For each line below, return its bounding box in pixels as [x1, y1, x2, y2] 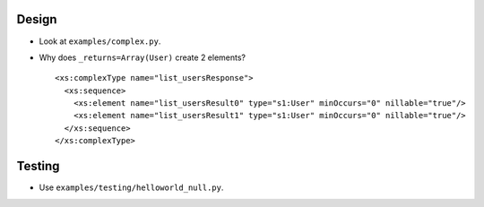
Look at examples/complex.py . [39, 36, 161, 47]
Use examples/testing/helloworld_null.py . [39, 182, 224, 193]
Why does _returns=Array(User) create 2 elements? [39, 52, 246, 63]
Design [16, 12, 57, 27]
